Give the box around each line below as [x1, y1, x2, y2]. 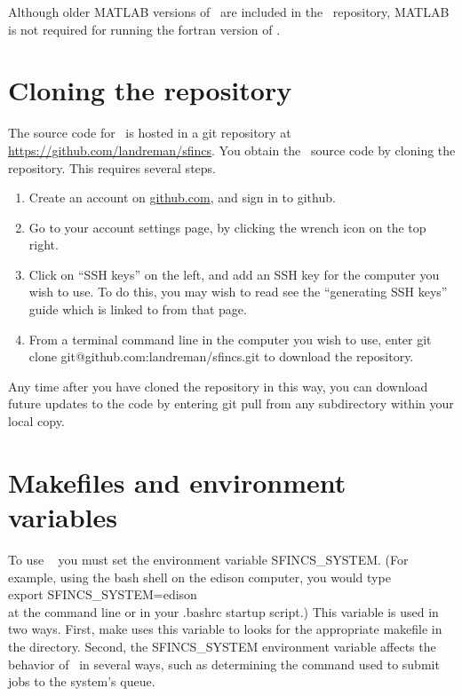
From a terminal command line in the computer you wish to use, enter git [28, 329, 432, 348]
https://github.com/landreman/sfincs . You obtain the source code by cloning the [8, 140, 456, 159]
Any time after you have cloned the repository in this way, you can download [8, 376, 428, 395]
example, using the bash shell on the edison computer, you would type [8, 567, 391, 586]
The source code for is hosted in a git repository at [8, 123, 291, 142]
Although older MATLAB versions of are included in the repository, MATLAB [8, 3, 450, 20]
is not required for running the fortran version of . [8, 20, 281, 38]
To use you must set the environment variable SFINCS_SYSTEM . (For [8, 550, 409, 568]
